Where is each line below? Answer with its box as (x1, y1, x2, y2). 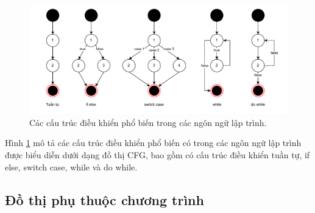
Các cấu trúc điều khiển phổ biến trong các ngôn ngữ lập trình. (29, 116, 267, 128)
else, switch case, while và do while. (5, 160, 138, 173)
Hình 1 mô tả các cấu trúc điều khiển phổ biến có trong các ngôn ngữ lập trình (5, 136, 302, 149)
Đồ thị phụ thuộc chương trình (5, 190, 204, 209)
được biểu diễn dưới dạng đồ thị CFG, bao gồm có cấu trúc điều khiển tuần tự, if (5, 148, 310, 161)
